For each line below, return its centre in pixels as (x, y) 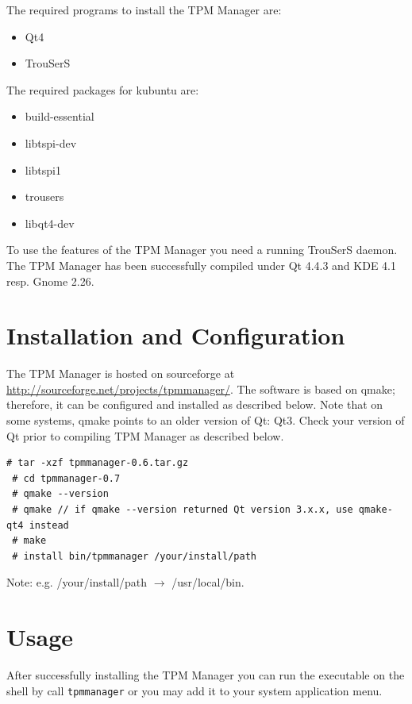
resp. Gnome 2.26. (50, 281)
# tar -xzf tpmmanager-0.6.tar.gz (98, 463)
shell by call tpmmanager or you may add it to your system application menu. (194, 690)
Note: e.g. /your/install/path (77, 582)
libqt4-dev (50, 223)
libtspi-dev (51, 142)
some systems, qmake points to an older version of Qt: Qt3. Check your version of (206, 420)
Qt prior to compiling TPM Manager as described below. (145, 435)
